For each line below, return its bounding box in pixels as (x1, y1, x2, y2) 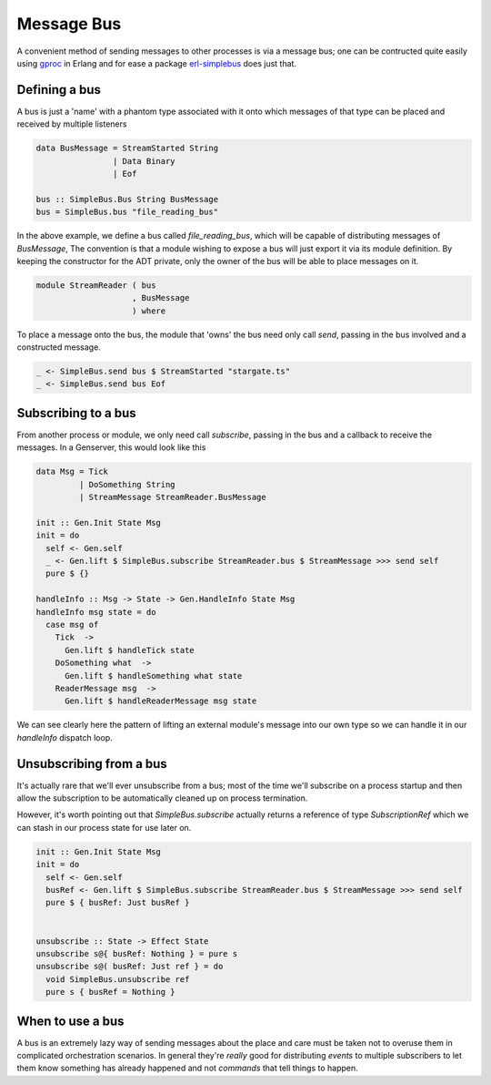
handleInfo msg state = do (35, 607, 156, 617)
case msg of (45, 619, 99, 630)
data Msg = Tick (35, 466, 109, 477)
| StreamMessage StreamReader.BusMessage (78, 492, 267, 503)
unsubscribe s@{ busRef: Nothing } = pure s (35, 948, 238, 958)
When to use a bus (16, 1013, 125, 1029)
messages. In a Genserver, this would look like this (16, 442, 206, 453)
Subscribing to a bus (16, 405, 136, 421)
